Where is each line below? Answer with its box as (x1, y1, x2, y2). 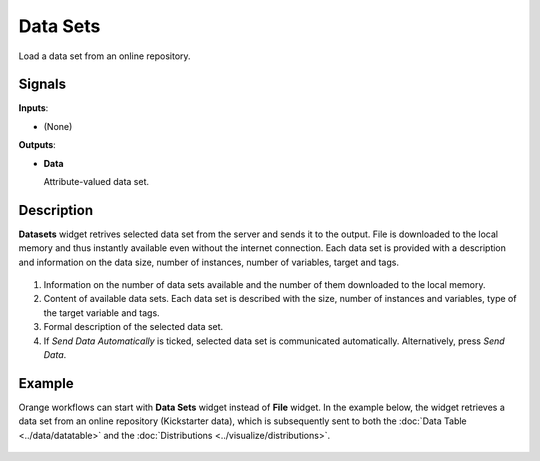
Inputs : (18, 102, 49, 114)
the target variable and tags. (43, 306, 160, 319)
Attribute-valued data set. (43, 176, 150, 188)
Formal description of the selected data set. (43, 321, 224, 333)
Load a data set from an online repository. (18, 50, 191, 62)
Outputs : (18, 139, 57, 151)
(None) (43, 120, 73, 132)
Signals (18, 76, 67, 93)
